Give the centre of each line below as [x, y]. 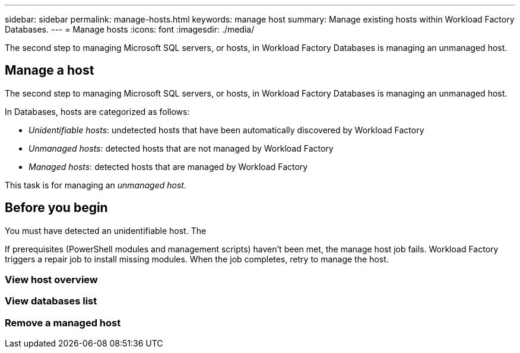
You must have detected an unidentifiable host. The [106, 230]
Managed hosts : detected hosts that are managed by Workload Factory [168, 166]
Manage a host [50, 70]
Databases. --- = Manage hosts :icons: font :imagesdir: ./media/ [130, 29]
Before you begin [56, 208]
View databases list [51, 301]
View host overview [51, 280]
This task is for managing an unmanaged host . [96, 185]
